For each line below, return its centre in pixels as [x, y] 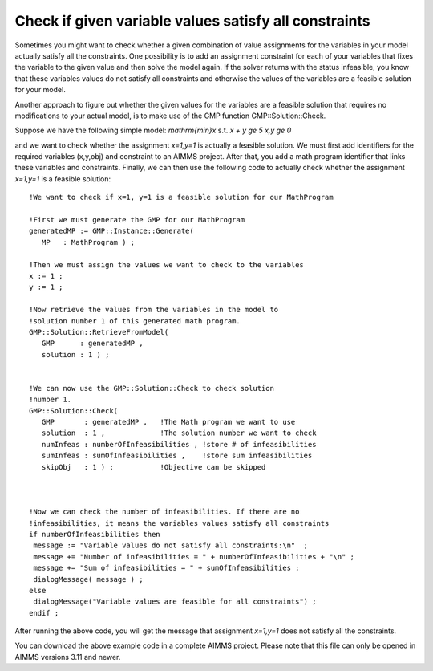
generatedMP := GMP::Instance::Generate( [111, 231]
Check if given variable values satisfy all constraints [192, 21]
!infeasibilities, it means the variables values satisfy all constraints [179, 523]
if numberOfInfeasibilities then [95, 534]
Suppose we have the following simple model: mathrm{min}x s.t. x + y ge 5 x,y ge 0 [153, 130]
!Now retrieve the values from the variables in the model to [154, 310]
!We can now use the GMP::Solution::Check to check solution [152, 388]
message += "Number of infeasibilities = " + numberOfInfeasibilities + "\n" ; [194, 557]
